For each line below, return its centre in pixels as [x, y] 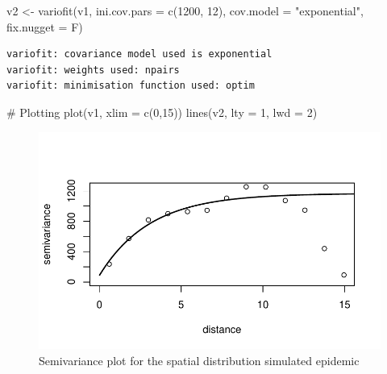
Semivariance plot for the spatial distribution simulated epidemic [199, 360]
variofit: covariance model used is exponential [139, 54]
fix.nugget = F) [45, 26]
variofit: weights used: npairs [93, 70]
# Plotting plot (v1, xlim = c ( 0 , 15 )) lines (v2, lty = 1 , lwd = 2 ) [162, 112]
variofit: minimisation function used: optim [131, 86]
